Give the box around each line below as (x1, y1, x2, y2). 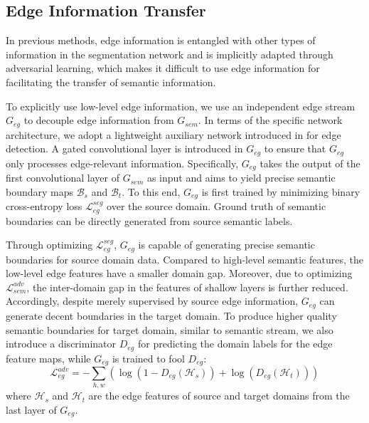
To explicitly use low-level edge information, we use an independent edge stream (6, 98, 355, 113)
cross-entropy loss (6, 199, 82, 214)
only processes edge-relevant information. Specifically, (6, 155, 239, 170)
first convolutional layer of (6, 170, 120, 185)
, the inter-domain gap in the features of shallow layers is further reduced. (26, 279, 348, 294)
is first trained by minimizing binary (201, 184, 360, 199)
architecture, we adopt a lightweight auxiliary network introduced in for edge (6, 127, 341, 142)
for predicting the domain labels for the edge (137, 336, 333, 351)
